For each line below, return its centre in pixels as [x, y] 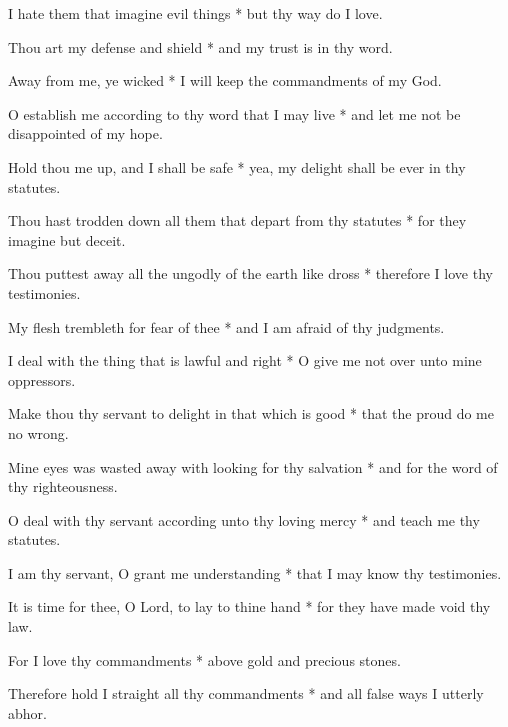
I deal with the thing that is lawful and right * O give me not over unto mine [245, 360]
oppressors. [42, 379]
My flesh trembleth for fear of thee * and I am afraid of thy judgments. [226, 326]
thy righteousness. [63, 486]
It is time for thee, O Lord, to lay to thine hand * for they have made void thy [249, 606]
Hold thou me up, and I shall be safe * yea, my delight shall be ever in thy [237, 166]
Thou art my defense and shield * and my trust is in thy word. [200, 46]
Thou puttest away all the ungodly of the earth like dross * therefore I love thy [250, 273]
